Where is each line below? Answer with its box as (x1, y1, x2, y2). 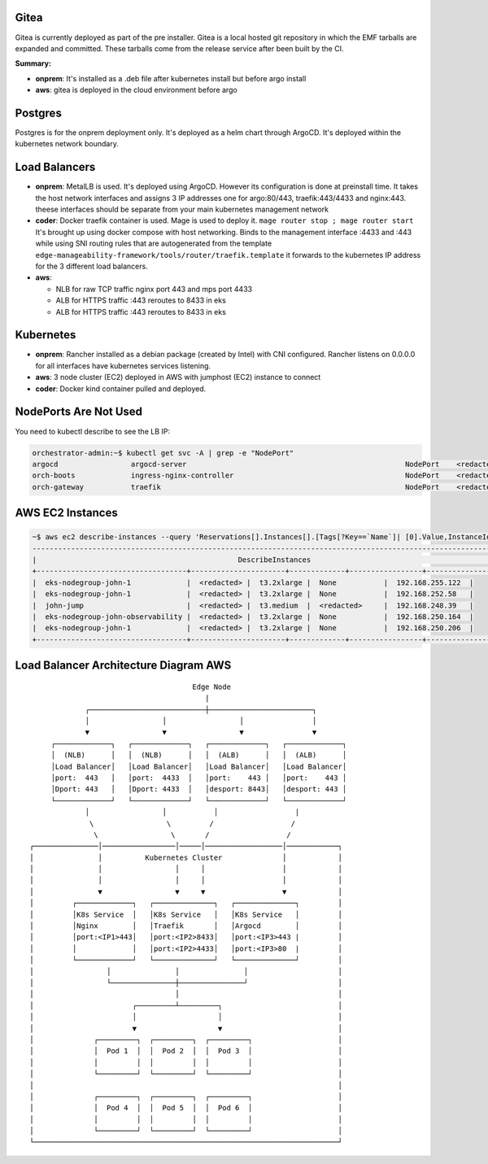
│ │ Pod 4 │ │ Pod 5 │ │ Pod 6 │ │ (29, 1103, 343, 1113)
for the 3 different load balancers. (35, 261, 148, 272)
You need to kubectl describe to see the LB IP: (15, 426, 171, 436)
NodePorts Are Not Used (15, 405, 142, 419)
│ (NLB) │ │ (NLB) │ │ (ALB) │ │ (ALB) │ (50, 751, 347, 760)
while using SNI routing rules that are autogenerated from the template (35, 238, 272, 248)
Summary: (15, 59, 52, 68)
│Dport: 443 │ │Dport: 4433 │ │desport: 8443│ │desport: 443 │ (50, 785, 347, 794)
